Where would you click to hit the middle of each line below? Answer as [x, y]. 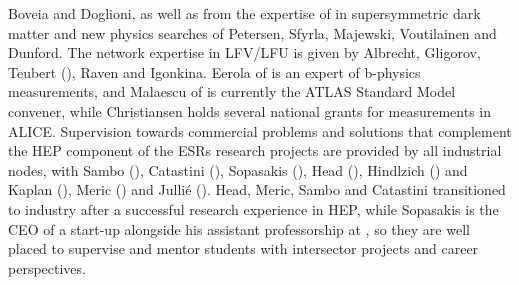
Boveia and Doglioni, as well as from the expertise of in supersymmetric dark [244, 13]
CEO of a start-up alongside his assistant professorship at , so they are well [239, 228]
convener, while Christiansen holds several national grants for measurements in [249, 110]
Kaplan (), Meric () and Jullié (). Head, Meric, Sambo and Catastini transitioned [257, 189]
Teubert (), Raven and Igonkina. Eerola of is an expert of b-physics [214, 71]
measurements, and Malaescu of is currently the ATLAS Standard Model [232, 91]
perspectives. [47, 267]
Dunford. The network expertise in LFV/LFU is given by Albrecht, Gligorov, [244, 52]
